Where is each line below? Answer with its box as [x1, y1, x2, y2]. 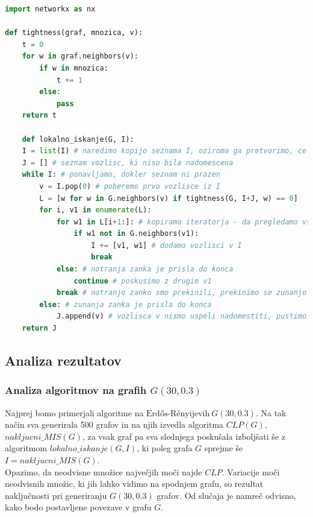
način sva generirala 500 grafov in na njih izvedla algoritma [5, 418, 224, 431]
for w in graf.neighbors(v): [22, 52, 138, 61]
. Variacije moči [222, 465, 280, 478]
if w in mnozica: [39, 63, 108, 72]
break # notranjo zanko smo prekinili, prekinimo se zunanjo [56, 288, 307, 297]
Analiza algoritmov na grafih [5, 382, 147, 398]
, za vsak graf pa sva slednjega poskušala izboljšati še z [82, 430, 285, 442]
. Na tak [255, 406, 287, 419]
